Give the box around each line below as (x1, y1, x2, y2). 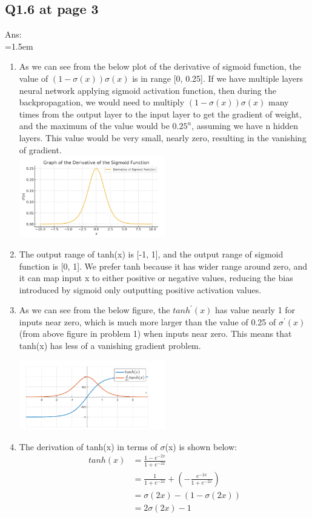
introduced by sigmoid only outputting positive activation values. (19, 283, 262, 296)
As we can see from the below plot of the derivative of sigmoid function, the (19, 60, 301, 73)
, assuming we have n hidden (191, 119, 299, 132)
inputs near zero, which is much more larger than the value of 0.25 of (19, 315, 276, 328)
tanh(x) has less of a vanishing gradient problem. (19, 339, 201, 352)
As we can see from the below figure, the (19, 304, 170, 316)
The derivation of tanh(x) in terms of (19, 440, 158, 453)
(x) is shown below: (165, 440, 237, 453)
